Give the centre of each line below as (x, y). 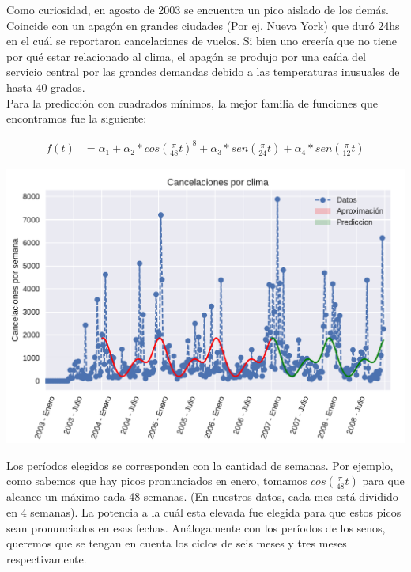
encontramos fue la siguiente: (77, 118)
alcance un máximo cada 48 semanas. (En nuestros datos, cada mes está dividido (202, 496)
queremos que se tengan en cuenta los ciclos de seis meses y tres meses (177, 543)
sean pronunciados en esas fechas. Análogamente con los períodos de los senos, (196, 527)
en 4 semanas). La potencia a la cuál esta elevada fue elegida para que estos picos (204, 512)
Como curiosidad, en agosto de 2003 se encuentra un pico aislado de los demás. (198, 9)
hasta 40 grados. (46, 87)
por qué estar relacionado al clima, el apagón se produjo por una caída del (186, 56)
